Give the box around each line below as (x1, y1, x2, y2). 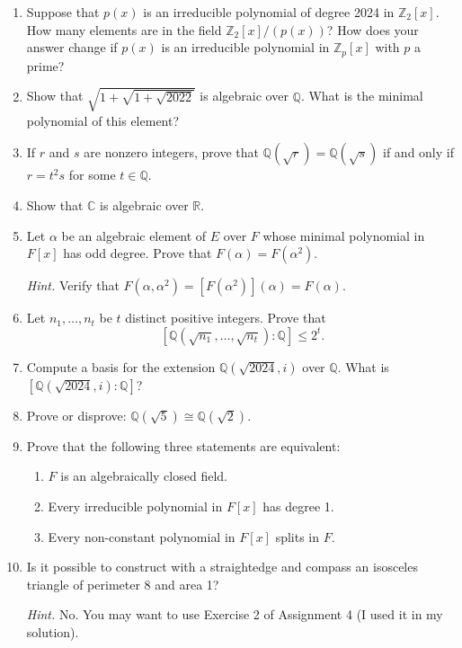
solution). (26, 622, 79, 641)
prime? (26, 56, 65, 75)
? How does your (326, 20, 419, 39)
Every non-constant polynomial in (48, 527, 235, 546)
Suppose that (26, 3, 100, 21)
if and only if (383, 143, 454, 162)
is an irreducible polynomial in (161, 38, 330, 57)
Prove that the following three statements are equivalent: (26, 436, 341, 455)
